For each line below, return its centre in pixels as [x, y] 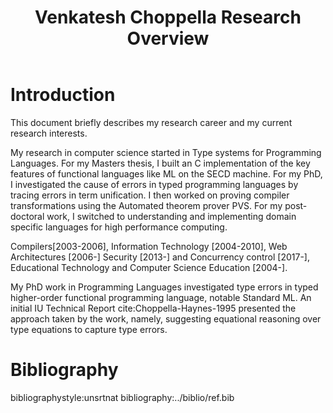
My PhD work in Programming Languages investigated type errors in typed [164, 287]
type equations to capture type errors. [89, 329]
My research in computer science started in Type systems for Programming [166, 152]
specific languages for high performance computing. [119, 227]
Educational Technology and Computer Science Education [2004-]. [149, 267]
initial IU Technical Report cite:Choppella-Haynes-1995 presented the [153, 308]
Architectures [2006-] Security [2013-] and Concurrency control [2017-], [160, 257]
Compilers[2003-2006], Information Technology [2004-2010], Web [149, 246]
